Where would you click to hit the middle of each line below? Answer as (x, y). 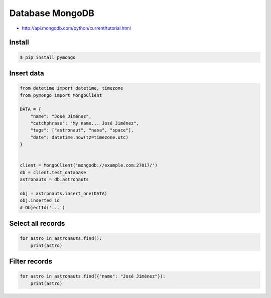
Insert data (27, 73)
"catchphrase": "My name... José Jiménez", (85, 123)
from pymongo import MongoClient (61, 95)
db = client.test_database (53, 172)
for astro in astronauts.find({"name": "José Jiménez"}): (93, 276)
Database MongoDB (52, 13)
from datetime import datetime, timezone (72, 88)
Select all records (37, 224)
